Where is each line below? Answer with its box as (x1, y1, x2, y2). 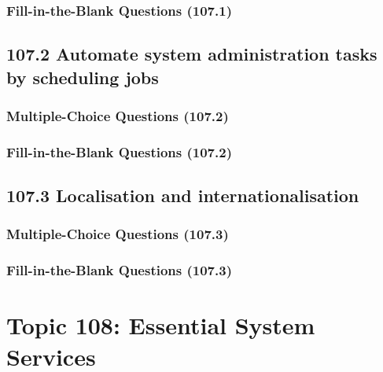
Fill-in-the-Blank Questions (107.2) (6, 142, 232, 161)
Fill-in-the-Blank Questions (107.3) (6, 260, 232, 280)
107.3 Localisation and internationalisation (6, 183, 359, 208)
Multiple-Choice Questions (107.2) (6, 105, 229, 125)
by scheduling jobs (6, 64, 159, 89)
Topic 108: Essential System (6, 309, 315, 341)
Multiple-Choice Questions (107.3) (6, 224, 229, 244)
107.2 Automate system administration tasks (6, 42, 377, 66)
